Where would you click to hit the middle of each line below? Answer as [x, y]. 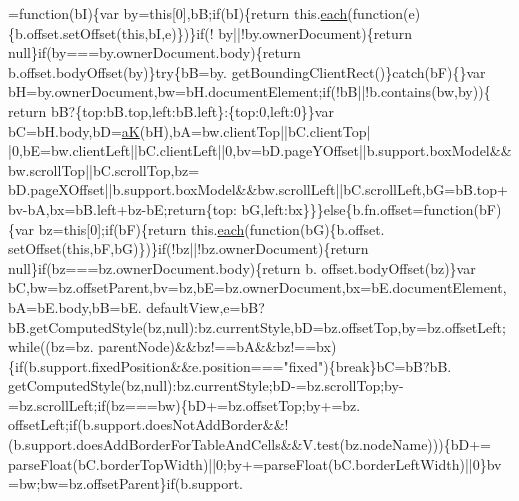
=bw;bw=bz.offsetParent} [87, 483]
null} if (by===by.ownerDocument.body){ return [154, 52]
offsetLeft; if [43, 424]
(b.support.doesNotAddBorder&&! [183, 424]
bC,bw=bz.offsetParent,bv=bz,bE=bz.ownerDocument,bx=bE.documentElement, [257, 287]
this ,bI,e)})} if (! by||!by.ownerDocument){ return [266, 32]
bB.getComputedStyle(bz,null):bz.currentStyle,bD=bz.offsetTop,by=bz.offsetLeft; [257, 326]
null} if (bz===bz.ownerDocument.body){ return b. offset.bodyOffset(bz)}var [242, 267]
